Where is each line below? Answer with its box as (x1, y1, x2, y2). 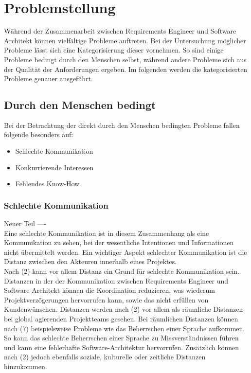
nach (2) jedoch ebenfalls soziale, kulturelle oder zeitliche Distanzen (4, 352, 206, 362)
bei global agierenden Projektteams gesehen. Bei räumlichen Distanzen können (4, 314, 238, 324)
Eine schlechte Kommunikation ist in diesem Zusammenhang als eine (4, 228, 209, 238)
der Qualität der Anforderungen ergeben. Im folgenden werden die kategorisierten (4, 64, 248, 74)
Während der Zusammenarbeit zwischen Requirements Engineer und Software (4, 26, 236, 36)
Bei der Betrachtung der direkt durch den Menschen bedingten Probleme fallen (4, 120, 240, 130)
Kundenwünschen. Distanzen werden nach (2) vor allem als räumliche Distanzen (4, 304, 243, 314)
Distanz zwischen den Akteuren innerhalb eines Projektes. (4, 256, 177, 266)
